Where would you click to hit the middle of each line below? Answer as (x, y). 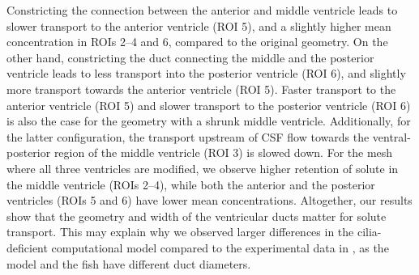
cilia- (369, 232)
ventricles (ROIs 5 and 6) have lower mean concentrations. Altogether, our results (209, 200)
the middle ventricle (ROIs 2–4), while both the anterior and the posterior (191, 184)
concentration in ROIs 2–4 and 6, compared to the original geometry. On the (197, 42)
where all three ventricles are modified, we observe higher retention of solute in (203, 168)
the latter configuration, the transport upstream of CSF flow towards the (188, 136)
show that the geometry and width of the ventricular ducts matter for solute (197, 216)
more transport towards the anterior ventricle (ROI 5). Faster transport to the (201, 89)
